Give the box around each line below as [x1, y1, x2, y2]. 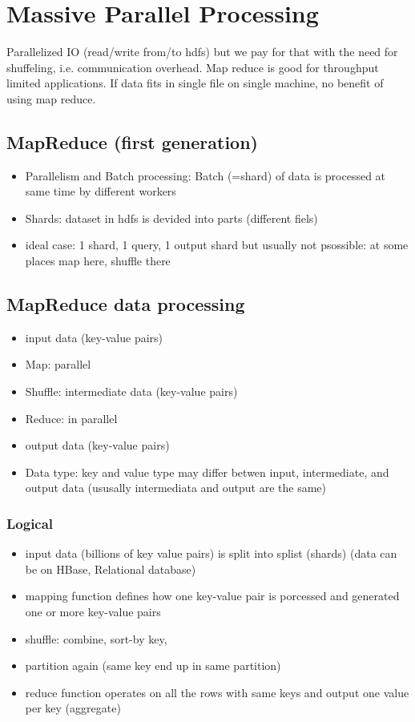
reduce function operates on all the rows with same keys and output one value [25, 684, 409, 700]
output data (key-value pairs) [25, 437, 170, 454]
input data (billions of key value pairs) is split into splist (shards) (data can [25, 545, 397, 562]
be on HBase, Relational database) [25, 560, 196, 577]
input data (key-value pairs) [25, 329, 163, 345]
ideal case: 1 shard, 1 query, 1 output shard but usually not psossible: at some [25, 236, 409, 253]
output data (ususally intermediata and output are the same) [25, 479, 327, 496]
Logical [6, 513, 54, 533]
